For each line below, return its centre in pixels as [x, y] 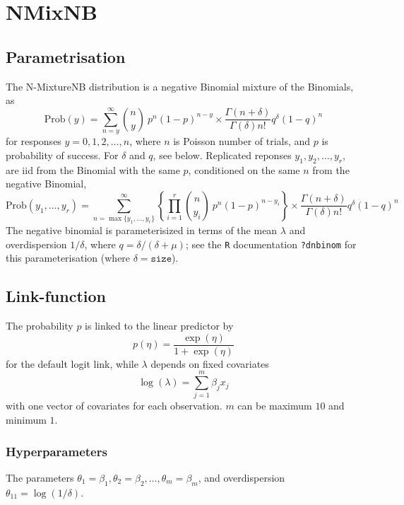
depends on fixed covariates [210, 363]
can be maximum [275, 406]
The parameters [40, 477]
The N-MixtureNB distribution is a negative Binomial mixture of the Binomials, [180, 86]
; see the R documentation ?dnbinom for [271, 244]
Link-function [56, 296]
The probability [40, 326]
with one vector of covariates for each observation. [114, 406]
